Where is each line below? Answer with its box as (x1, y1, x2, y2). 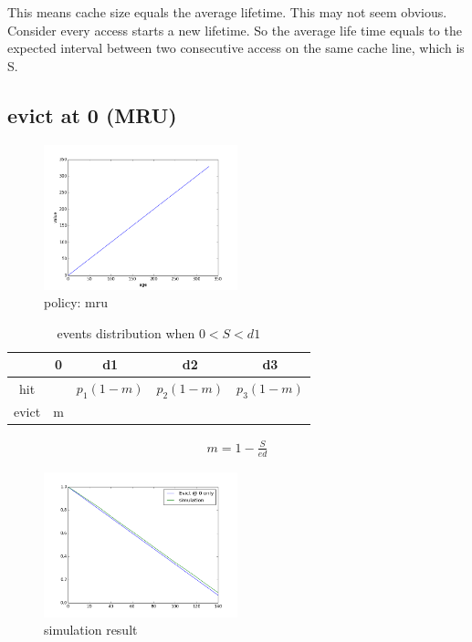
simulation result (44, 620, 138, 639)
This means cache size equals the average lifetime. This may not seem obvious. (7, 3, 447, 21)
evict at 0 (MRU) (7, 100, 177, 129)
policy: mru (44, 293, 109, 312)
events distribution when (57, 323, 195, 342)
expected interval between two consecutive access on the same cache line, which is (7, 38, 465, 57)
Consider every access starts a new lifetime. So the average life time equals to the (7, 20, 462, 39)
